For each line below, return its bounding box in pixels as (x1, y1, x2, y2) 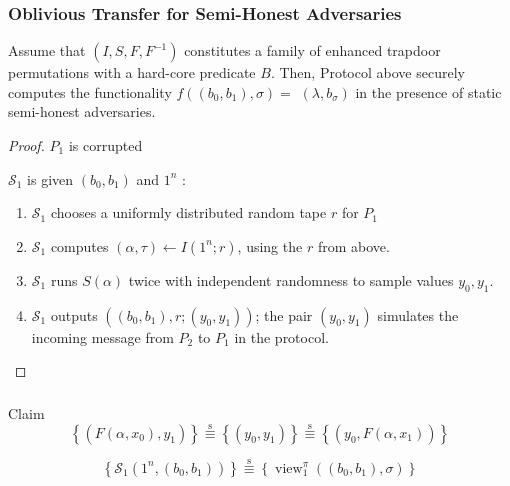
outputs (50, 304, 98, 325)
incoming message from (31, 326, 174, 347)
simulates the (377, 304, 459, 325)
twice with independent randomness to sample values (128, 269, 454, 290)
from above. (317, 235, 390, 256)
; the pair (255, 304, 313, 325)
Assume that (8, 40, 86, 61)
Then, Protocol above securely (279, 62, 465, 83)
